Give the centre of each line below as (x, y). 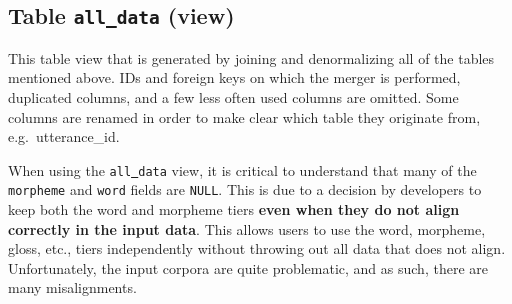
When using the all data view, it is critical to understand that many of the (242, 169)
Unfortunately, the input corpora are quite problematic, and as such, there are (248, 267)
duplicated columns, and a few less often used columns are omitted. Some (233, 96)
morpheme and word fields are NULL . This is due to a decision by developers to (245, 189)
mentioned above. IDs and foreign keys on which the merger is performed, (234, 77)
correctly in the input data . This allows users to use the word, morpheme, (247, 228)
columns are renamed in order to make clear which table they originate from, (244, 116)
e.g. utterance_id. (64, 136)
